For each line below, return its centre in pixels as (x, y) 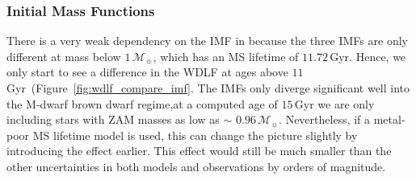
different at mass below (64, 56)
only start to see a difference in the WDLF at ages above (147, 72)
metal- (389, 119)
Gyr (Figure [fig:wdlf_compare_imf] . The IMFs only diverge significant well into (208, 88)
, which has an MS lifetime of (226, 56)
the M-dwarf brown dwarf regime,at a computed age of (142, 103)
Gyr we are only (334, 103)
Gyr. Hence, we (368, 56)
